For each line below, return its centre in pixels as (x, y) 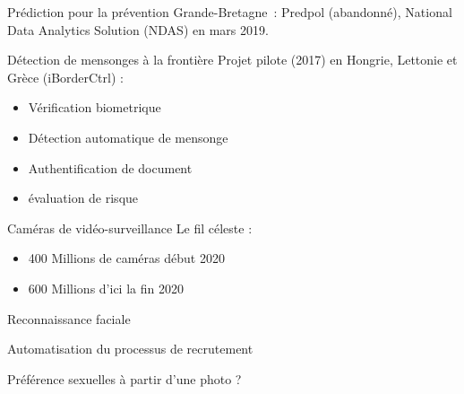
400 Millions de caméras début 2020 (126, 258)
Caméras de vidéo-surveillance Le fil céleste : (130, 228)
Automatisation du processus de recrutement (130, 349)
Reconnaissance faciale (69, 318)
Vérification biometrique (95, 107)
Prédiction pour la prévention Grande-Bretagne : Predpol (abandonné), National (230, 12)
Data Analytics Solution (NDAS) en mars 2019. (138, 29)
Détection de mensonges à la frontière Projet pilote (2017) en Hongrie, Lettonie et (232, 60)
